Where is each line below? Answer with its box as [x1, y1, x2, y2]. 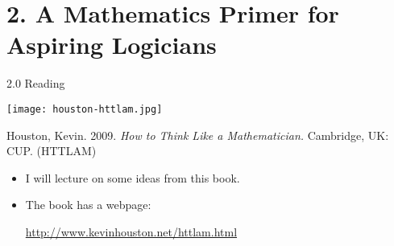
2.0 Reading [6, 75, 65, 92]
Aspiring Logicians [6, 28, 217, 61]
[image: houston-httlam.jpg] [6, 103, 163, 115]
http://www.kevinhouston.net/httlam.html [25, 223, 238, 240]
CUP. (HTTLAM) [6, 142, 97, 159]
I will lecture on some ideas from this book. [25, 169, 240, 186]
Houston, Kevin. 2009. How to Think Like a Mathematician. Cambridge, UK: [6, 126, 389, 143]
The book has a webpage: [25, 196, 151, 213]
